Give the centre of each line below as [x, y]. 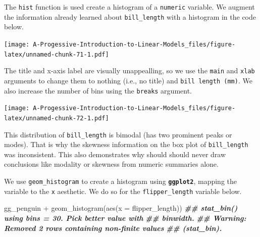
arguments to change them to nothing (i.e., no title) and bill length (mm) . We [128, 80]
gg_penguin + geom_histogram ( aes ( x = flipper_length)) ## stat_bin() [121, 208]
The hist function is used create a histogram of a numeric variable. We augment [129, 7]
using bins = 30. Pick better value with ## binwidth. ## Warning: [125, 218]
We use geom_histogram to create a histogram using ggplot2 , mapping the [120, 181]
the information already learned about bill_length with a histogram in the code [130, 16]
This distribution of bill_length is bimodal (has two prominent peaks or [118, 134]
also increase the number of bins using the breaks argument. [98, 90]
